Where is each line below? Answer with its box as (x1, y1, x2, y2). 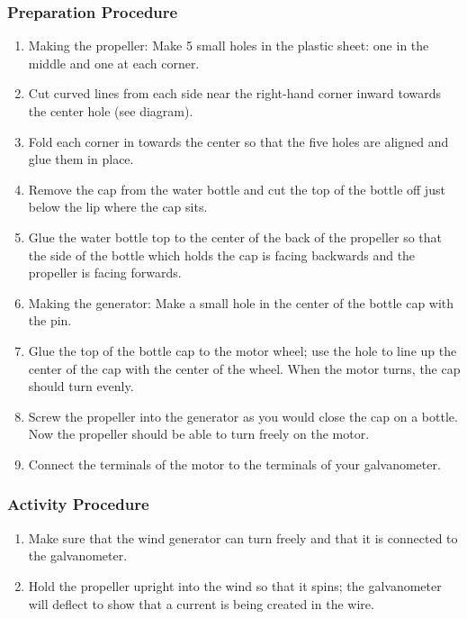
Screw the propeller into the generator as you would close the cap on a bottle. (28, 406, 458, 425)
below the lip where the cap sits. (28, 197, 208, 216)
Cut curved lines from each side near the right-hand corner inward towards (28, 84, 442, 103)
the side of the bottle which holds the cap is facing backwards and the (28, 245, 416, 264)
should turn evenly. (28, 377, 134, 396)
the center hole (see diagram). (28, 102, 193, 120)
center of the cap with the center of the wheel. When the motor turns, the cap (28, 359, 461, 378)
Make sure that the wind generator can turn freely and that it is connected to (28, 528, 458, 547)
